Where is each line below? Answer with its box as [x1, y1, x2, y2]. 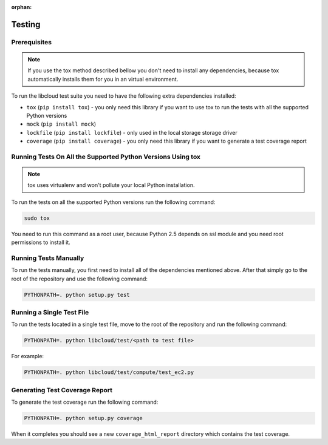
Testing [11, 19, 41, 30]
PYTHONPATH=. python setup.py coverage [24, 415, 143, 422]
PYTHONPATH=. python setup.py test [24, 291, 130, 298]
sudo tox [24, 214, 50, 222]
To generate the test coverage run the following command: [11, 398, 159, 406]
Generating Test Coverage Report [11, 386, 112, 394]
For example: [11, 353, 44, 360]
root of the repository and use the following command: [11, 275, 148, 282]
